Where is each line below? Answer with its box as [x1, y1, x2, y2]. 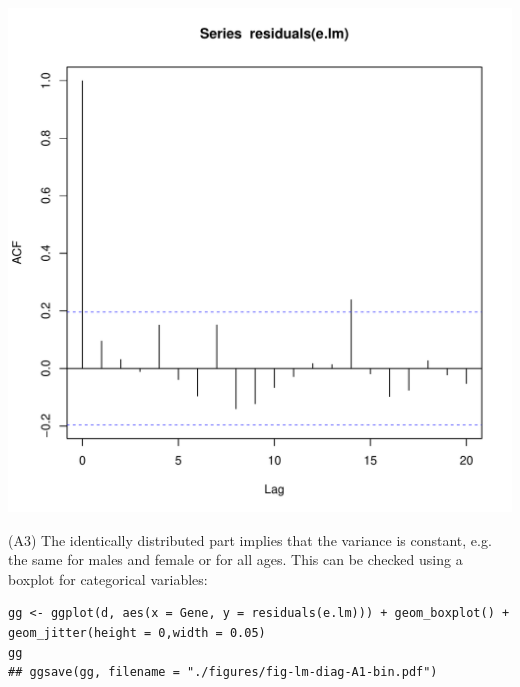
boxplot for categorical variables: [8, 568, 208, 589]
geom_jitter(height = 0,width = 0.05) [8, 625, 266, 640]
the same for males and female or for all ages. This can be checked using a [8, 549, 463, 570]
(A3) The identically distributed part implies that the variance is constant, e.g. [8, 529, 492, 550]
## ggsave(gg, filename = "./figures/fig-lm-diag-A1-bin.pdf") [8, 665, 438, 680]
